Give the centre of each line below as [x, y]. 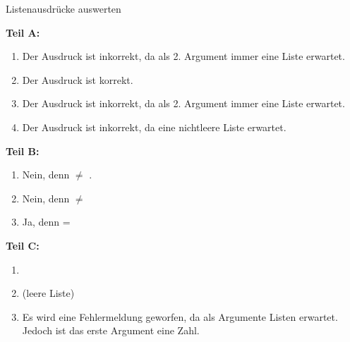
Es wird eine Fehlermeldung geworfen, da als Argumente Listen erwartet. [180, 316]
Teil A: [23, 32]
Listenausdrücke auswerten [64, 8]
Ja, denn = [46, 222]
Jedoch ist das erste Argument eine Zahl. [111, 330]
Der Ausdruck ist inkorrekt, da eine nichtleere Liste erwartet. [154, 127]
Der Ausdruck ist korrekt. [78, 79]
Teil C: [23, 245]
